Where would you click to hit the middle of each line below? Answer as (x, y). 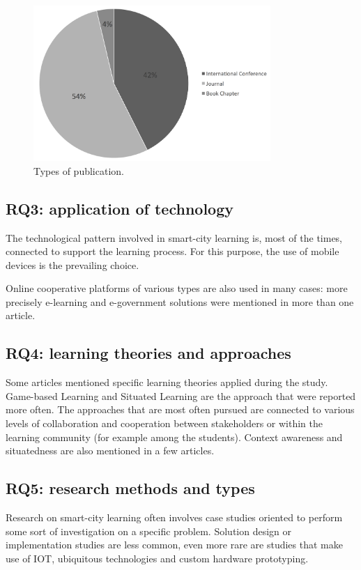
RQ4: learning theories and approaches (148, 353)
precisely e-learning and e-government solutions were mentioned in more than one (180, 301)
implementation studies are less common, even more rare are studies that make (174, 545)
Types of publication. (79, 170)
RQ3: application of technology (120, 208)
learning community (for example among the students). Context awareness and (174, 437)
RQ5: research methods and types (130, 488)
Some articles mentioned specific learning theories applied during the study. (167, 382)
